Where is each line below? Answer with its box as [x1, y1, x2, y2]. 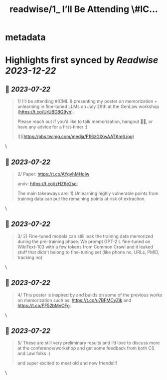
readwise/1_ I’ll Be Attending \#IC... [9, 3, 158, 15]
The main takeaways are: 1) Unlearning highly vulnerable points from [17, 190, 159, 196]
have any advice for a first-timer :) [17, 124, 88, 130]
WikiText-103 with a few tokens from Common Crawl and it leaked [17, 243, 154, 249]
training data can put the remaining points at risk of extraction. [17, 196, 146, 201]
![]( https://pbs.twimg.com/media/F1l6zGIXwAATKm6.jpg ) [17, 133, 135, 139]
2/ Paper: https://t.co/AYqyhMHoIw [17, 171, 90, 177]
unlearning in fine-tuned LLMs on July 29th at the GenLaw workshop [17, 103, 160, 109]
